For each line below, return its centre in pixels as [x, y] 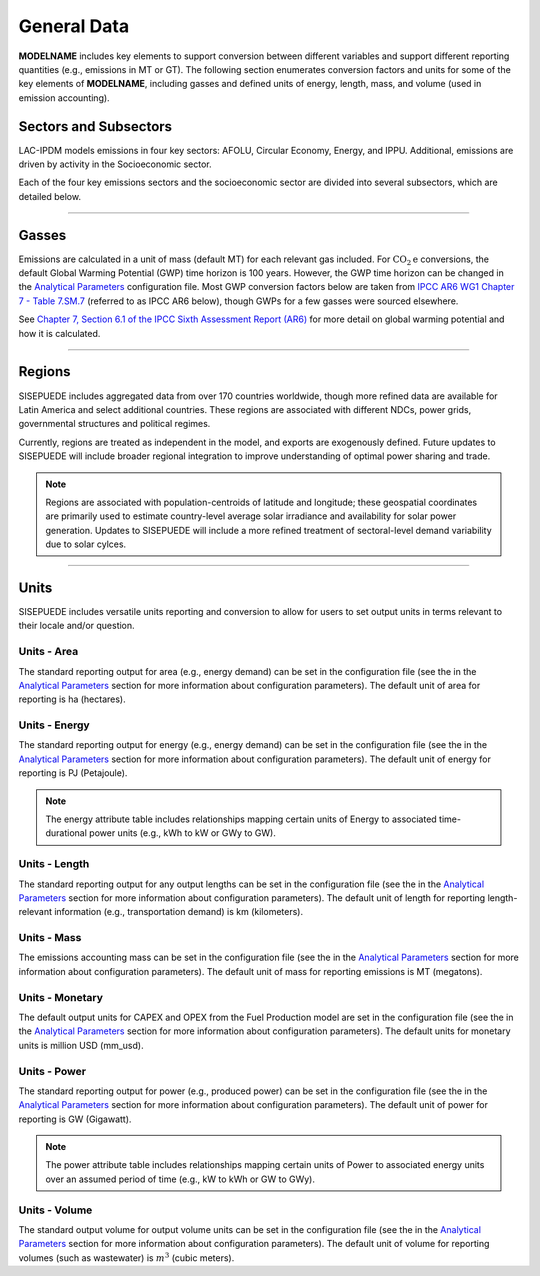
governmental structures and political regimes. [114, 424]
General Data [74, 26]
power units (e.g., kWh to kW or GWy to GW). [182, 833]
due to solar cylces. [86, 544]
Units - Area [48, 652]
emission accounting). [64, 97]
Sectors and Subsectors [95, 126]
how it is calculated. [59, 333]
